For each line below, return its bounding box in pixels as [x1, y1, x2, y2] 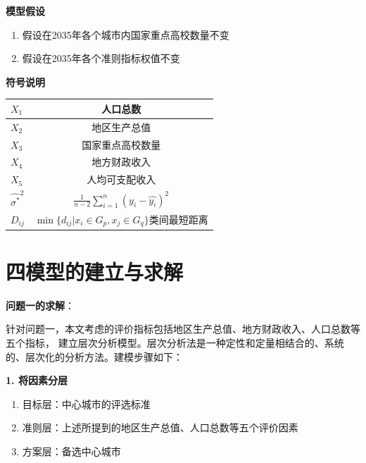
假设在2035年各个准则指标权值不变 [22, 51, 180, 66]
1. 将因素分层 [6, 373, 68, 388]
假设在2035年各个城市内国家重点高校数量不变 [22, 27, 229, 42]
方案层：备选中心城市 [22, 443, 121, 458]
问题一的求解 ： [6, 297, 75, 312]
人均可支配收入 [87, 172, 156, 187]
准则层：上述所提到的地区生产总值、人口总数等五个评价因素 [22, 420, 298, 435]
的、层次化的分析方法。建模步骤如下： [6, 349, 183, 364]
